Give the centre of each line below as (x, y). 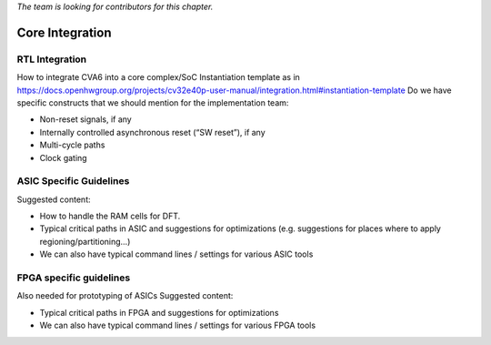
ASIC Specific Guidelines (73, 181)
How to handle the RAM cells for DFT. (110, 216)
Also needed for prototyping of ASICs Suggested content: (125, 296)
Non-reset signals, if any (85, 119)
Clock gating (63, 157)
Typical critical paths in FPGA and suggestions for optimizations (159, 312)
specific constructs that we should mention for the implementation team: (153, 102)
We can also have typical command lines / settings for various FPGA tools (178, 325)
